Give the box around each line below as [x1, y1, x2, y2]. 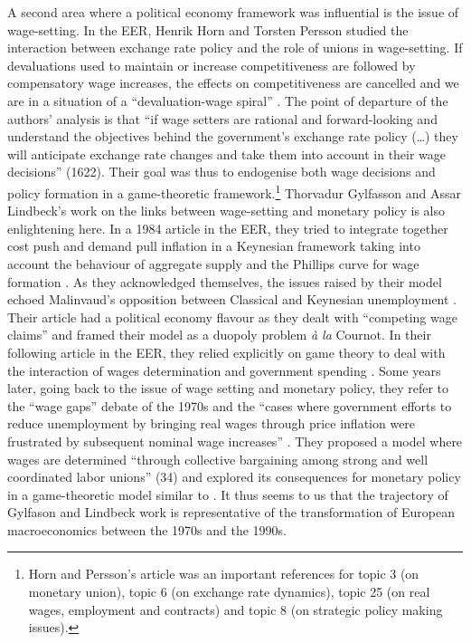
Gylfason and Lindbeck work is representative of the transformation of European [7, 503, 455, 522]
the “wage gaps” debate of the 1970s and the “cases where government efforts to [7, 396, 452, 415]
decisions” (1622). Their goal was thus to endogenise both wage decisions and [7, 162, 436, 181]
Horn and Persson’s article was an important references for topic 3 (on [28, 564, 419, 583]
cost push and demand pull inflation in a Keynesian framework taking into [7, 236, 420, 255]
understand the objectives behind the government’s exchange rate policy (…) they [7, 127, 458, 146]
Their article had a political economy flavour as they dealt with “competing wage [7, 307, 457, 326]
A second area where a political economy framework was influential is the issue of [7, 3, 459, 21]
